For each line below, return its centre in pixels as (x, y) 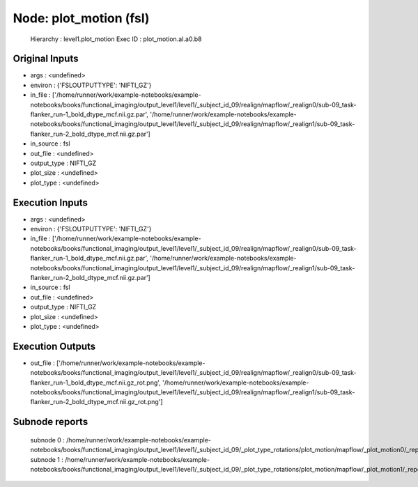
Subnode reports (51, 422)
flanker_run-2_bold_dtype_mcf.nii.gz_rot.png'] (96, 402)
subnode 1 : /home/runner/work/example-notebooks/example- (120, 459)
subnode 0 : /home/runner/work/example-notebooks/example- (121, 440)
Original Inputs (46, 59)
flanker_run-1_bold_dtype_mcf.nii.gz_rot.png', (96, 382)
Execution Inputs (51, 202)
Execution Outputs (54, 346)
